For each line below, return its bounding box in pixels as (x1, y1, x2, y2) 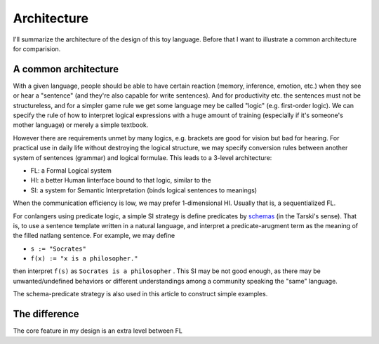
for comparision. (13, 44, 61, 53)
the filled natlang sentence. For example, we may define (13, 232, 175, 240)
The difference (13, 308, 79, 320)
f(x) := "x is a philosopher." (30, 255, 138, 263)
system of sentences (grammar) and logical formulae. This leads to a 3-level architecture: (13, 153, 272, 161)
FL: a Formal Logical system (30, 166, 112, 175)
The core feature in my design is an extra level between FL (13, 326, 182, 335)
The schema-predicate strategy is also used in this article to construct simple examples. (13, 290, 268, 298)
